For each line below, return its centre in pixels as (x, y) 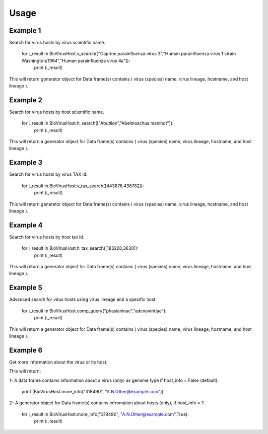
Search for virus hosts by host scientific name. (57, 112)
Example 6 (26, 350)
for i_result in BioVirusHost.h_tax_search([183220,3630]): (80, 248)
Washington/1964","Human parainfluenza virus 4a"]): (76, 61)
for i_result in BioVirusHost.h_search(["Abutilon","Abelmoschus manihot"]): (98, 123)
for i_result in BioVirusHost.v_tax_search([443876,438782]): (83, 186)
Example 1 (25, 31)
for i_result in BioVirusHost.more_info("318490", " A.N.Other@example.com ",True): (105, 414)
